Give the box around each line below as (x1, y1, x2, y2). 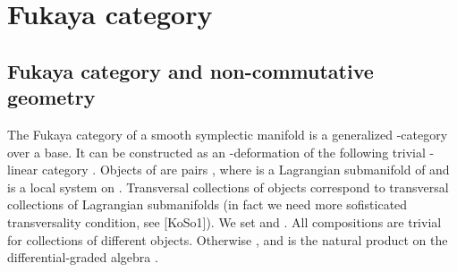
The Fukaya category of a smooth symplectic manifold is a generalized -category (7, 124, 448, 143)
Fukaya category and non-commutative (7, 56, 374, 84)
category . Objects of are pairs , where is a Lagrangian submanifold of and (41, 160, 450, 179)
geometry (7, 83, 96, 111)
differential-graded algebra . (7, 248, 158, 267)
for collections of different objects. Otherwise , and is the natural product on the (7, 230, 448, 249)
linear (7, 160, 38, 179)
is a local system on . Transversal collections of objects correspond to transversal (7, 177, 449, 196)
